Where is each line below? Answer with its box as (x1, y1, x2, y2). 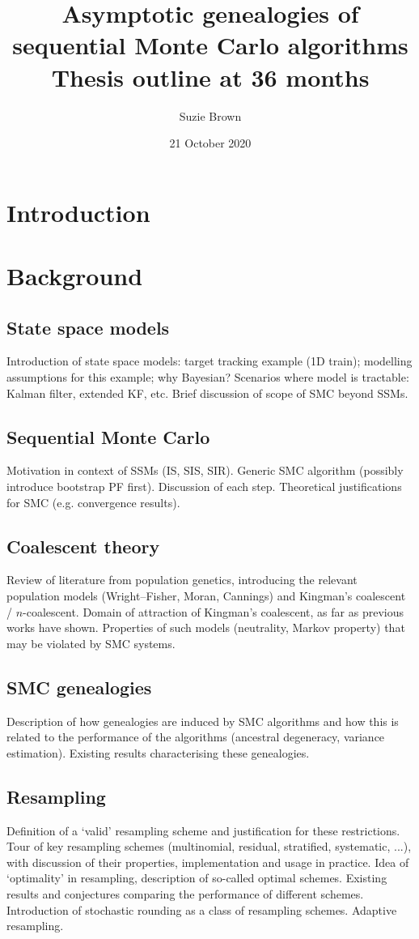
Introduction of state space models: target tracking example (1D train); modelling (6, 352, 413, 369)
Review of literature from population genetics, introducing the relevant (6, 571, 358, 588)
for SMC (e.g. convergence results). (6, 493, 180, 510)
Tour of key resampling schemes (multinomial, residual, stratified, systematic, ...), (6, 838, 412, 855)
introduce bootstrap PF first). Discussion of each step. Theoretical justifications (6, 478, 402, 495)
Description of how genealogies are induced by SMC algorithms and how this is (6, 712, 399, 729)
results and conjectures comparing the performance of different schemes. (6, 885, 364, 902)
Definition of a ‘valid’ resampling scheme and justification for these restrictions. (6, 822, 400, 839)
